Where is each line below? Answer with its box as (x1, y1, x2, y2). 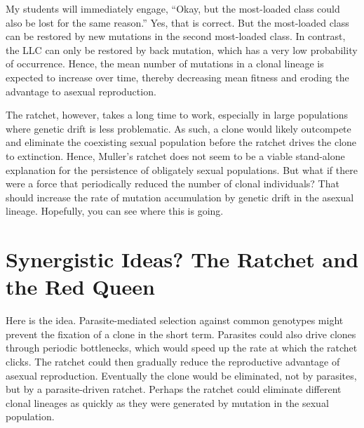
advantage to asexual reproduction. (6, 83, 156, 98)
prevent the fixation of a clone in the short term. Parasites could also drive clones (6, 326, 356, 341)
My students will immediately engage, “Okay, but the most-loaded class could (6, 1, 340, 15)
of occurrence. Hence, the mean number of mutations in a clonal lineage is (6, 56, 324, 71)
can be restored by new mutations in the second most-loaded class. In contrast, (6, 29, 346, 44)
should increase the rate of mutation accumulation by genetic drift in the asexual (6, 189, 354, 204)
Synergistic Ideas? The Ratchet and (6, 245, 359, 274)
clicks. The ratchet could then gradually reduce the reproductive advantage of (6, 354, 340, 368)
